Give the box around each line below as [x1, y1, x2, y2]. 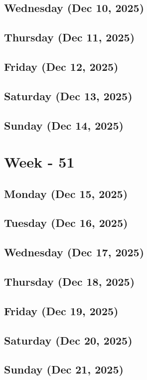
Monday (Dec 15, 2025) [4, 186, 128, 201]
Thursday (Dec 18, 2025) [4, 274, 135, 289]
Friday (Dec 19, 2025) [4, 303, 119, 318]
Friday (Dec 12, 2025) [4, 58, 119, 74]
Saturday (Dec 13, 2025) [4, 88, 133, 103]
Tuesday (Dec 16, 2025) [4, 215, 128, 230]
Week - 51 [4, 152, 75, 172]
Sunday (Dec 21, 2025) [4, 362, 124, 377]
